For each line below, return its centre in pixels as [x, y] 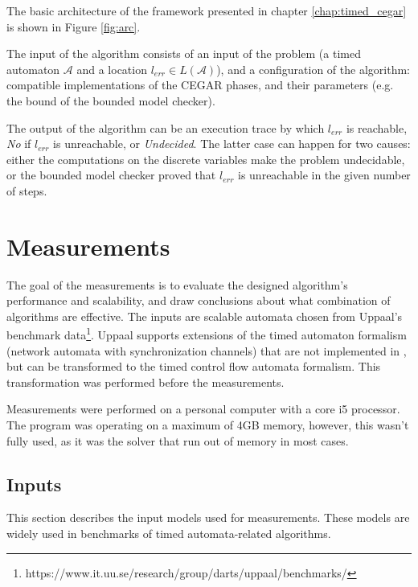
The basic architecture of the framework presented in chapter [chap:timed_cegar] [207, 10]
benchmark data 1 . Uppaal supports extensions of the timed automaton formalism [207, 334]
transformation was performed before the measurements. [145, 382]
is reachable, [377, 127]
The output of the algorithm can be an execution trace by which [166, 127]
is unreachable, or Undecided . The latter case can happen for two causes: [232, 144]
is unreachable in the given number [324, 175]
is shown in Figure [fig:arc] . [74, 26]
